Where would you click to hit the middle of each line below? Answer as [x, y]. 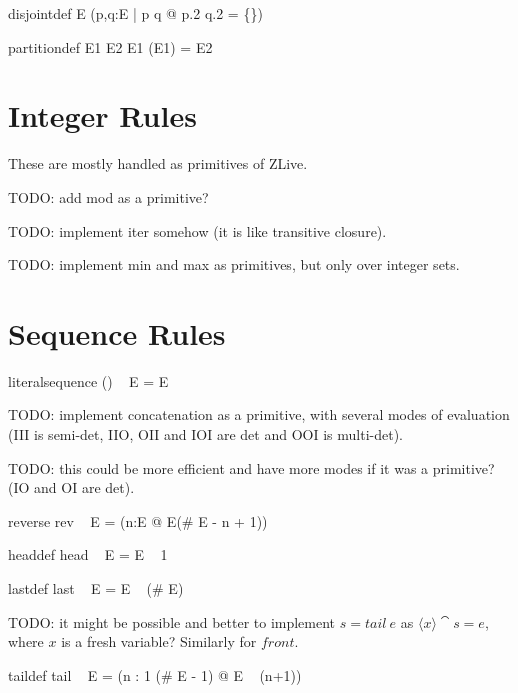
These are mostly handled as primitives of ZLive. [158, 163]
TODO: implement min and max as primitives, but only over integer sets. [234, 264]
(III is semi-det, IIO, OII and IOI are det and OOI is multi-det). [205, 434]
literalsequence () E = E [88, 380]
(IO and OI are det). [71, 487]
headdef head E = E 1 [88, 554]
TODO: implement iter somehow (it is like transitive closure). [197, 230]
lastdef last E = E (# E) [96, 587]
